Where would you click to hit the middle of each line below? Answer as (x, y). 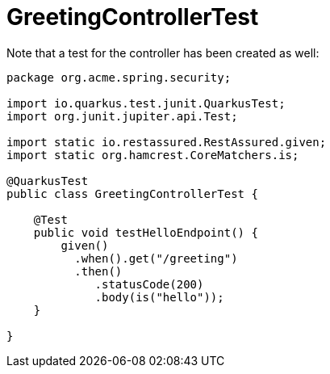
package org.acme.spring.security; (119, 77)
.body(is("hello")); (159, 297)
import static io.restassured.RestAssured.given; (167, 142)
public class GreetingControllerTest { (132, 193)
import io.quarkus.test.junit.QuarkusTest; (146, 103)
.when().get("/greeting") (156, 258)
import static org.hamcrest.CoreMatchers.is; (153, 155)
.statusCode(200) (149, 284)
